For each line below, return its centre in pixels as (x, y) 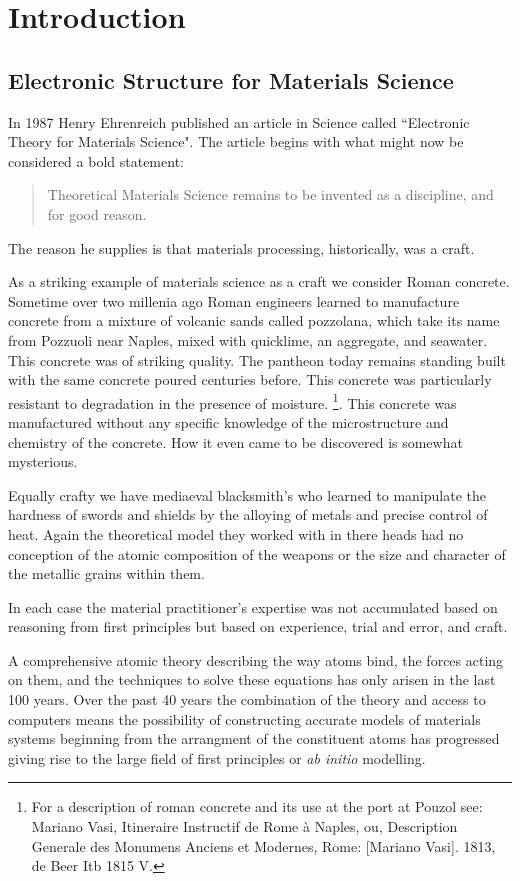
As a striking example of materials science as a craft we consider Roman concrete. (259, 281)
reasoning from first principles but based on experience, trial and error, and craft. (258, 626)
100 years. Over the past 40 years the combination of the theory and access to (247, 699)
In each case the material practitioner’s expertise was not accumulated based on (253, 606)
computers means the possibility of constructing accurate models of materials (244, 718)
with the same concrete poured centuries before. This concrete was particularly (250, 379)
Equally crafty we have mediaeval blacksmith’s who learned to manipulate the (247, 494)
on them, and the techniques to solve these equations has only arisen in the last (252, 679)
